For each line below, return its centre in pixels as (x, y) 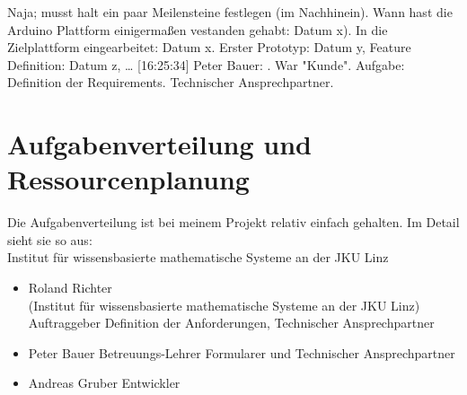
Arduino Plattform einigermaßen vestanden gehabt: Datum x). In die (198, 29)
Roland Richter (70, 288)
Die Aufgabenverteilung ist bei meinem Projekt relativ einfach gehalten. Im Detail (233, 222)
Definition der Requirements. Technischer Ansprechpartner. (171, 82)
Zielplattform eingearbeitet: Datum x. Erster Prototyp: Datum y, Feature (209, 47)
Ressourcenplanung (128, 179)
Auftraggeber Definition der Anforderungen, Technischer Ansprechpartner (231, 323)
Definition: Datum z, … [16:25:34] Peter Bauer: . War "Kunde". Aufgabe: (206, 64)
